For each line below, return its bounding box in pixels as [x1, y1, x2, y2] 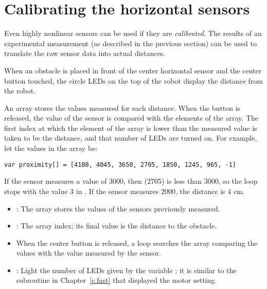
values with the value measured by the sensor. [16, 247, 161, 258]
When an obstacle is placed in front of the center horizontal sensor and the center [4, 65, 262, 75]
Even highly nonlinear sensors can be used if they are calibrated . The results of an [4, 28, 262, 38]
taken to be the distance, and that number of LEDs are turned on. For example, [4, 132, 257, 143]
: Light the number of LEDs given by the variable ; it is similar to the [16, 264, 237, 275]
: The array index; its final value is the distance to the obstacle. [16, 220, 217, 231]
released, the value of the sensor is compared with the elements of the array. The [4, 112, 259, 123]
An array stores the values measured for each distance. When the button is [4, 102, 241, 113]
